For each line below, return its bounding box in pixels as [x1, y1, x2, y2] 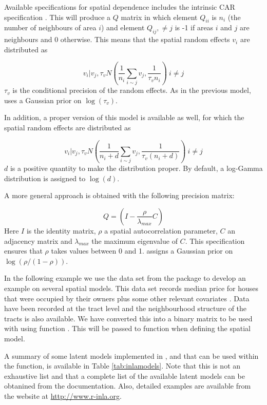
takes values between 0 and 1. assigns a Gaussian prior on [51, 245, 233, 256]
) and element [101, 22, 145, 33]
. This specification [185, 235, 245, 246]
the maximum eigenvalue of [91, 235, 178, 246]
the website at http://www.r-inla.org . [4, 390, 122, 401]
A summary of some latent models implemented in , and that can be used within [4, 350, 259, 361]
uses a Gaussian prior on [4, 94, 82, 105]
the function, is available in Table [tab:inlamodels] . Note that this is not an [4, 360, 241, 371]
